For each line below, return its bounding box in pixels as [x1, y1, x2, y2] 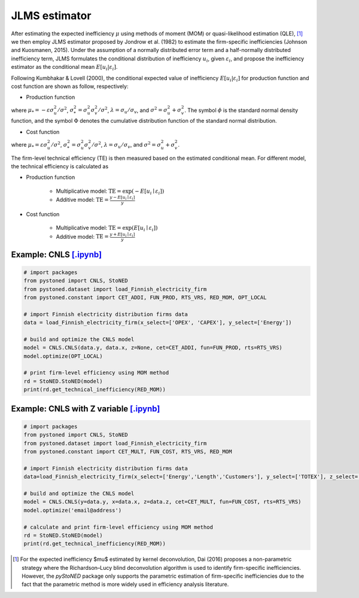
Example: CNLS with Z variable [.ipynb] [11, 403, 160, 414]
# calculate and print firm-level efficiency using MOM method [23, 524, 214, 530]
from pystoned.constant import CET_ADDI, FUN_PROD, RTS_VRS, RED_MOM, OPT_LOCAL [23, 294, 267, 300]
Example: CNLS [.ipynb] [11, 249, 102, 260]
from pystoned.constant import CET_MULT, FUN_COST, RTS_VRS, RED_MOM [23, 448, 232, 455]
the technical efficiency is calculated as [11, 163, 109, 170]
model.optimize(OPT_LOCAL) [23, 353, 103, 359]
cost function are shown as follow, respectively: [11, 83, 129, 90]
